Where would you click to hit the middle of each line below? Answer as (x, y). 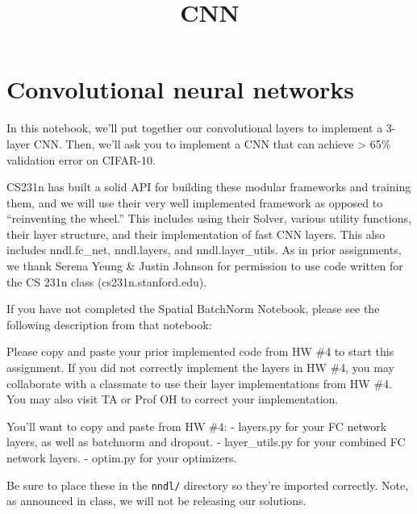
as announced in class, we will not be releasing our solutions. (156, 501)
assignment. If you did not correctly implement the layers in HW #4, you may (200, 368)
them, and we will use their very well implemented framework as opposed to (195, 202)
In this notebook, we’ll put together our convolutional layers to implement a (195, 128)
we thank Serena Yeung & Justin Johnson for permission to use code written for (205, 266)
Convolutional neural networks (180, 89)
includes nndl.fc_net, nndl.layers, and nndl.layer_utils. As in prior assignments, (204, 250)
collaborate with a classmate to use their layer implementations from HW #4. (199, 383)
